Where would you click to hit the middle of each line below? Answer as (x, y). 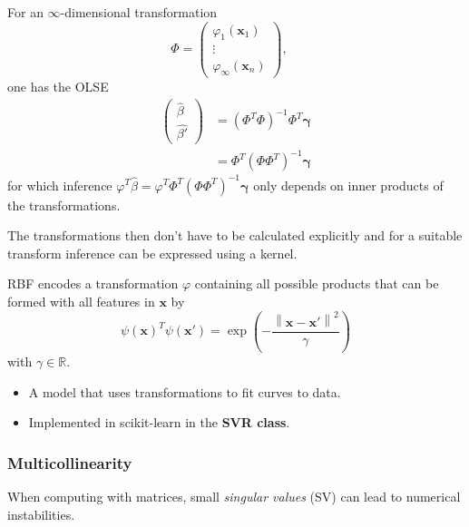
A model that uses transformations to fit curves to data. (185, 391)
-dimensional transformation (139, 12)
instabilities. (41, 514)
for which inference (60, 185)
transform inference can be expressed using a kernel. (152, 253)
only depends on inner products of (348, 185)
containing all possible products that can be (317, 283)
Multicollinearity (70, 462)
